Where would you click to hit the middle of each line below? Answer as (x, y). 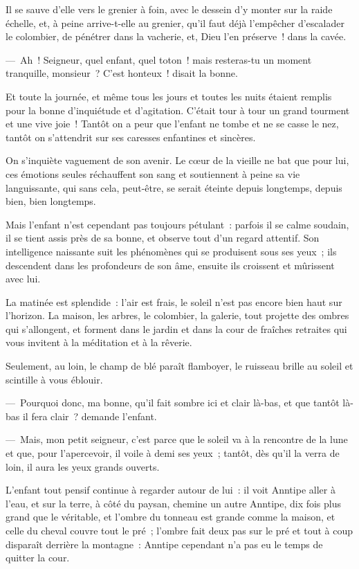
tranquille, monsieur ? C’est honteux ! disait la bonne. (122, 73)
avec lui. (23, 279)
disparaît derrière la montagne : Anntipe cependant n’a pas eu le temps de (164, 544)
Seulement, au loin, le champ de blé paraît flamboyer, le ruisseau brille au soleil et (179, 366)
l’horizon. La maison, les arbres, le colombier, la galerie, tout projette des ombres (177, 315)
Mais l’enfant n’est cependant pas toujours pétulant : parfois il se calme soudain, (177, 224)
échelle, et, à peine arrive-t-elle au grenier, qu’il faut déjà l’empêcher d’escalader (175, 22)
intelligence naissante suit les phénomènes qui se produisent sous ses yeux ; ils (171, 251)
